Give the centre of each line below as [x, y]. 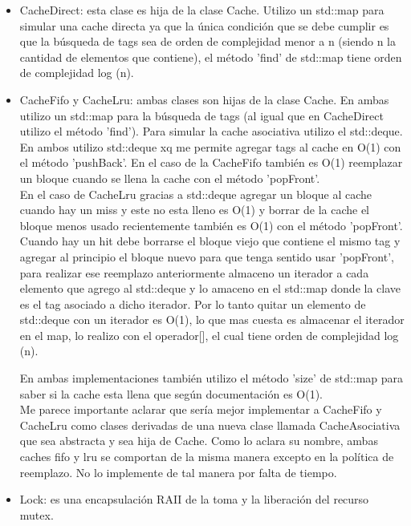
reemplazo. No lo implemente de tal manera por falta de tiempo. [178, 472]
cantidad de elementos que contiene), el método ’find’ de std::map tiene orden [211, 57]
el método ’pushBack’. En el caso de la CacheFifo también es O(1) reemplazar [211, 162]
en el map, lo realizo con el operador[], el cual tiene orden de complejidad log [209, 335]
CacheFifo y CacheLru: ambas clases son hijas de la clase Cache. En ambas [204, 99]
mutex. [37, 514]
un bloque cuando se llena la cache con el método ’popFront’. [170, 178]
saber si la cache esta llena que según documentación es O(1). [171, 393]
